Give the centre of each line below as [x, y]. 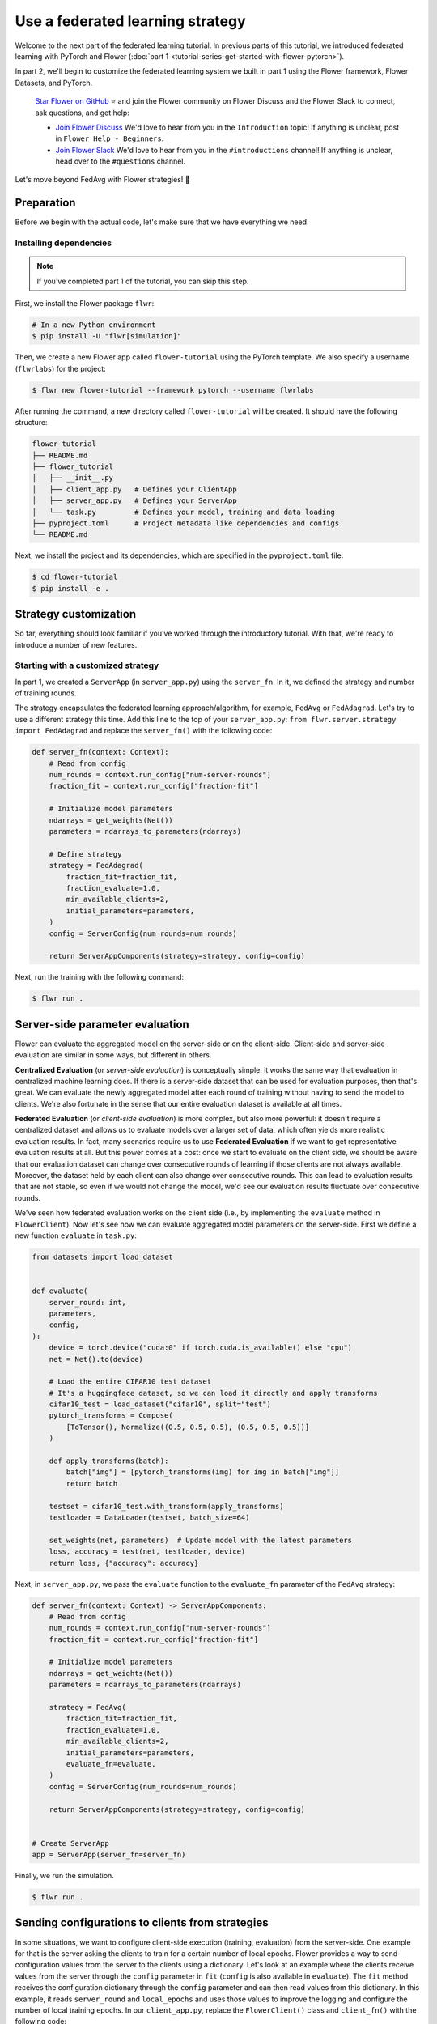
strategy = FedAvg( [88, 1707]
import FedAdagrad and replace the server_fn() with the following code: [144, 731]
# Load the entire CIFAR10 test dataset [130, 1382]
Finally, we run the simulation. [65, 1876]
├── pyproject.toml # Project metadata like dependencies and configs [186, 523]
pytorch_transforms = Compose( [111, 1416]
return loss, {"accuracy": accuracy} [124, 1563]
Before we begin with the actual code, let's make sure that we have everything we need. [162, 222]
